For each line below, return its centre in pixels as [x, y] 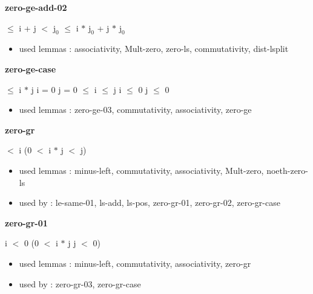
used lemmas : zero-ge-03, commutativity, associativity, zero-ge [135, 110]
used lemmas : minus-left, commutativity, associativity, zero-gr [135, 263]
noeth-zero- [288, 170]
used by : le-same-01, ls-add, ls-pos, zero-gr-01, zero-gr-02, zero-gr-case [150, 203]
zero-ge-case [31, 69]
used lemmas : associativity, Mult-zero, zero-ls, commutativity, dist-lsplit [154, 49]
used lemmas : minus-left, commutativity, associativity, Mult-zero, [141, 170]
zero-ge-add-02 [36, 7]
